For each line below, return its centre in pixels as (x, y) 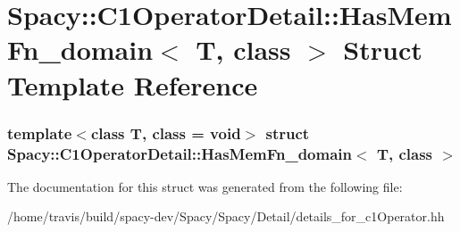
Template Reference (133, 84)
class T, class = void (166, 133)
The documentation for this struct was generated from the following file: (205, 186)
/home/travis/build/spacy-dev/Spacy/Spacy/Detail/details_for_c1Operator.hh (226, 216)
